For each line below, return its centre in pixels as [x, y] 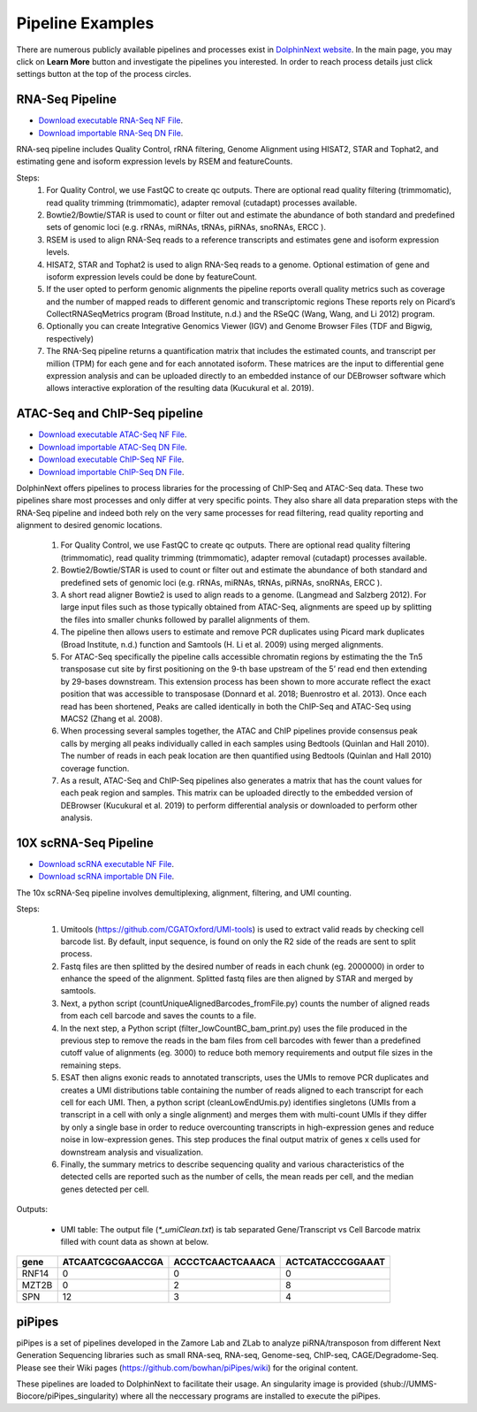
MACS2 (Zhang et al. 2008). [112, 718]
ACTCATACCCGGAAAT [336, 1262]
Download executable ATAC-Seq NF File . [113, 434]
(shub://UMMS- [409, 1384]
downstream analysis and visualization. [132, 1152]
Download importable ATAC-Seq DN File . [113, 447]
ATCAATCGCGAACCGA [113, 1262]
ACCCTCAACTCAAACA [224, 1262]
